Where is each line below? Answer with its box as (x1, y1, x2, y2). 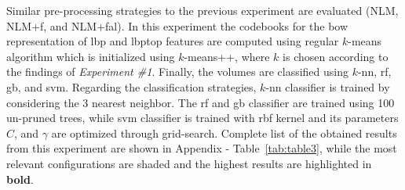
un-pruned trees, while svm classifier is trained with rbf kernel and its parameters (6, 109, 399, 126)
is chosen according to (283, 48, 389, 64)
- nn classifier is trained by (265, 78, 390, 95)
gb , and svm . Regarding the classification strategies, (6, 78, 257, 95)
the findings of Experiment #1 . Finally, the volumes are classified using (6, 63, 348, 80)
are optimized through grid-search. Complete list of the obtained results (51, 124, 397, 141)
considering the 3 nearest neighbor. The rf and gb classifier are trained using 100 (6, 94, 395, 110)
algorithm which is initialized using (6, 48, 175, 64)
